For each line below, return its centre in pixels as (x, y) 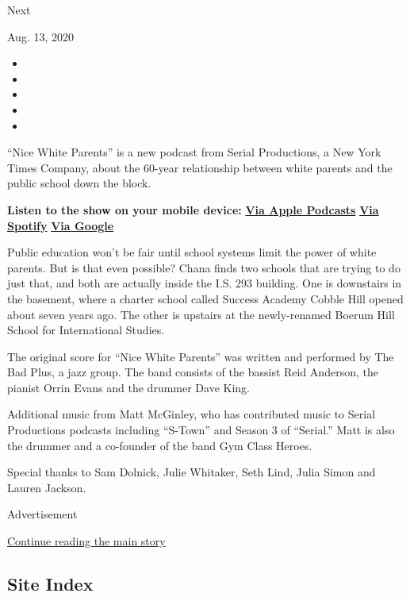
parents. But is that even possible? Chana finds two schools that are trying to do (204, 267)
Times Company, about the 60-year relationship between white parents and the (200, 167)
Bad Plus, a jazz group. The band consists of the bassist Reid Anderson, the (193, 372)
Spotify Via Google (61, 225)
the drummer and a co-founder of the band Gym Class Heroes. (160, 445)
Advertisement (42, 514)
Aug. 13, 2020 (40, 36)
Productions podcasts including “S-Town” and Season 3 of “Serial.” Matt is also (201, 430)
